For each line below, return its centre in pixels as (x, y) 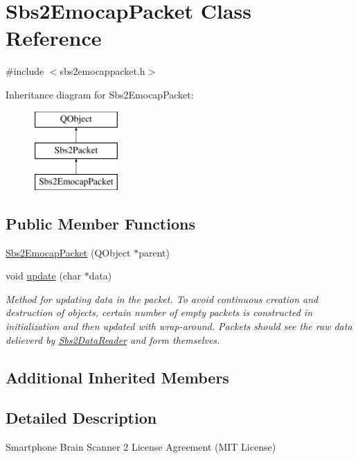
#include (25, 71)
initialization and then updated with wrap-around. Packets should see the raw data (179, 326)
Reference (54, 38)
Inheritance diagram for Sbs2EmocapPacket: (100, 94)
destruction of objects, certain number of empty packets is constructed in (159, 312)
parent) (154, 252)
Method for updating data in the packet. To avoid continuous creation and (162, 298)
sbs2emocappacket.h (102, 71)
